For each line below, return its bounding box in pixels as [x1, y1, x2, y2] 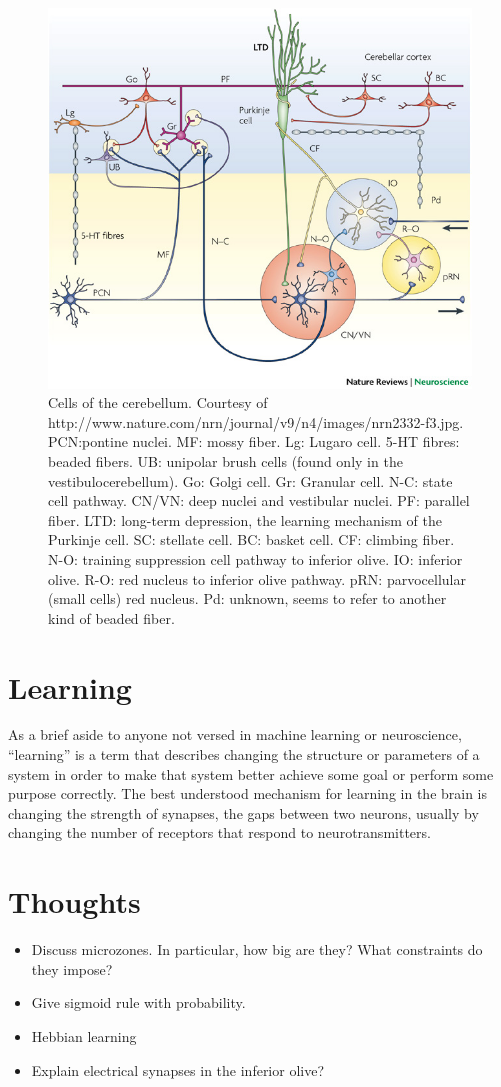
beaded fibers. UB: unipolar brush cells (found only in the [48, 451, 403, 471]
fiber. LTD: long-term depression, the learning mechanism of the [48, 509, 442, 530]
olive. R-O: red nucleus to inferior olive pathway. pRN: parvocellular [48, 568, 466, 589]
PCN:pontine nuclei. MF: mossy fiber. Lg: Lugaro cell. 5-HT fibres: [48, 431, 460, 452]
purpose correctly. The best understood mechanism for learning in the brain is [8, 783, 488, 804]
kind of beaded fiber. [48, 607, 175, 628]
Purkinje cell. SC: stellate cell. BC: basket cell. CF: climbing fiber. [48, 529, 455, 550]
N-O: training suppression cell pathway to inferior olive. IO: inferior [48, 548, 463, 569]
